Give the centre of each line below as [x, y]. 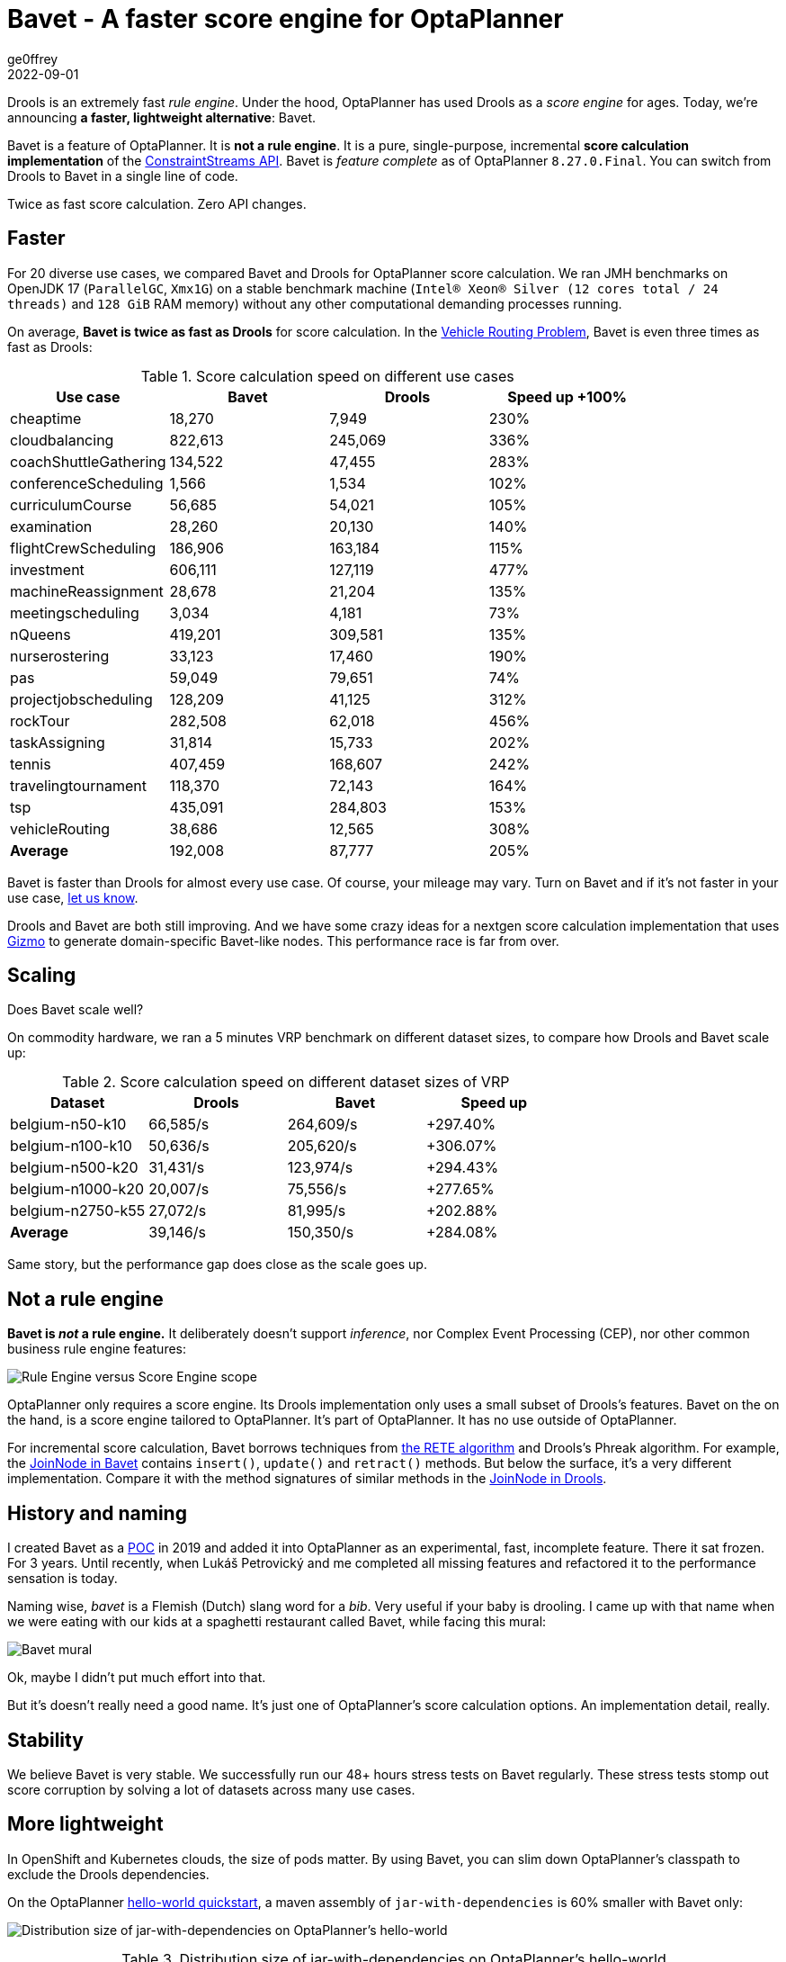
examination [51, 526]
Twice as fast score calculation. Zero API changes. [157, 203]
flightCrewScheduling [83, 548]
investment [47, 569]
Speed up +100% [567, 396]
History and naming [97, 1513]
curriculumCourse [71, 504]
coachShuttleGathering [88, 461]
